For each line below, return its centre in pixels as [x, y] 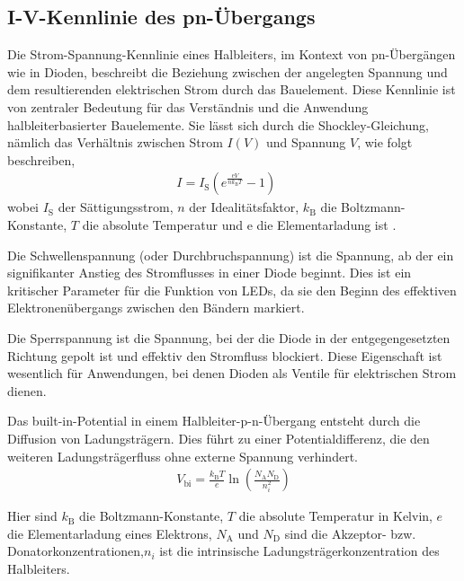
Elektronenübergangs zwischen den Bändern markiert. [156, 308]
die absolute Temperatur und [162, 224]
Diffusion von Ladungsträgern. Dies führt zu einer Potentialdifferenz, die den [219, 438]
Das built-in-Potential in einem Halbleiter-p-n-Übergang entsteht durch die [214, 421]
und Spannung [306, 142]
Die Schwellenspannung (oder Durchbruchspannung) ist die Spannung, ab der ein [231, 255]
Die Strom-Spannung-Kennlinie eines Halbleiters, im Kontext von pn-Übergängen [232, 54]
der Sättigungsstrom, [116, 207]
